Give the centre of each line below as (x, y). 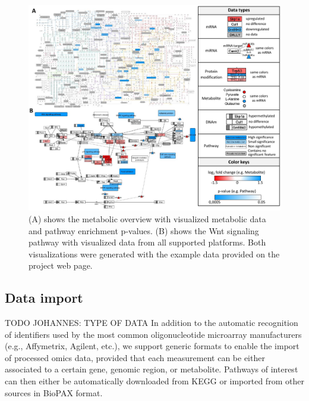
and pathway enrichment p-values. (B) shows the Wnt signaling (144, 230)
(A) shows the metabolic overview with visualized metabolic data (147, 218)
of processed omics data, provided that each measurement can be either (135, 357)
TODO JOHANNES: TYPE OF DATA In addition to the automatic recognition (152, 323)
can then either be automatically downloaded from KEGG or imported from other (154, 381)
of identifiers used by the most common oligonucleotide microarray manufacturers (153, 334)
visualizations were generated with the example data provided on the (154, 254)
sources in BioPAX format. (54, 392)
